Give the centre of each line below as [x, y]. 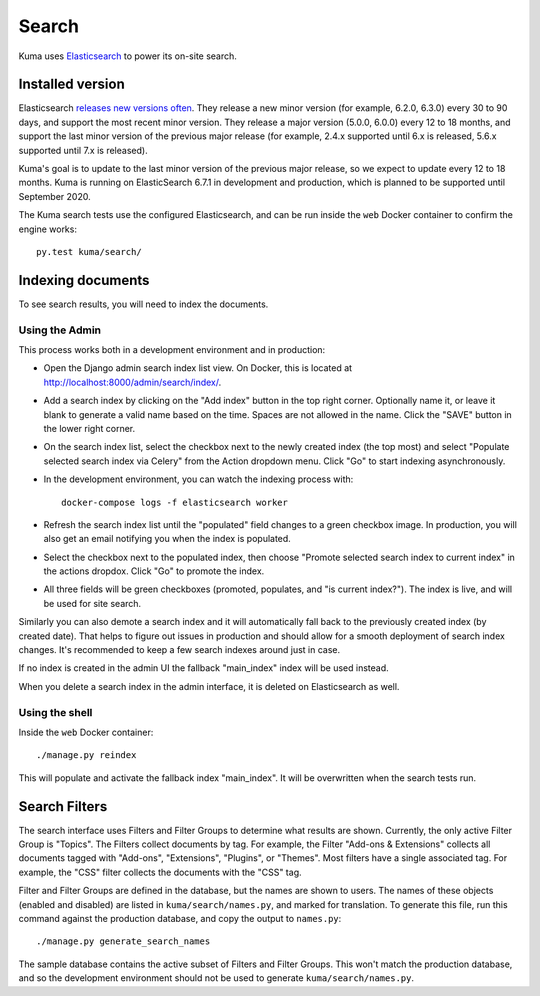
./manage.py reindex [86, 755]
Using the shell [55, 712]
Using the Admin [60, 330]
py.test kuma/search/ [89, 251]
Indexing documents [84, 280]
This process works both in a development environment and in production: [172, 350]
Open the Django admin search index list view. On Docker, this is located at [198, 368]
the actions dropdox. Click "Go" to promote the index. [154, 571]
